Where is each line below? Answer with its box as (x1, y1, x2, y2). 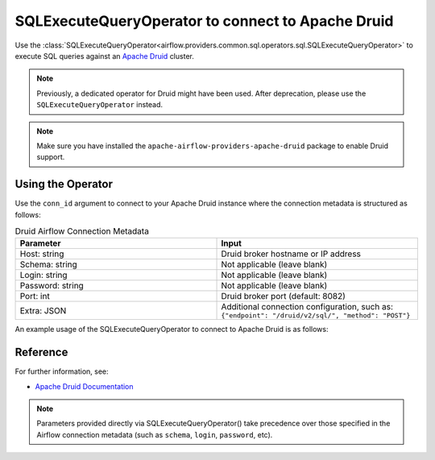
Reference (14, 346, 68, 359)
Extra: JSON (19, 305, 67, 316)
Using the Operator (14, 177, 113, 191)
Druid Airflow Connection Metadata (14, 226, 149, 237)
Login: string (19, 270, 68, 281)
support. (36, 152, 65, 162)
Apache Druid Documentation (35, 381, 134, 391)
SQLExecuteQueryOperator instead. (36, 100, 164, 110)
